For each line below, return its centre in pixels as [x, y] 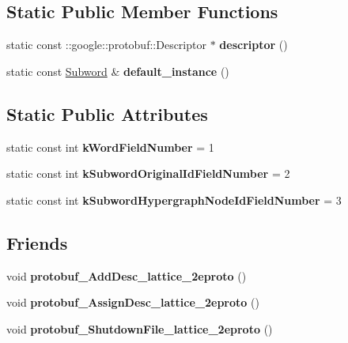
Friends [37, 242]
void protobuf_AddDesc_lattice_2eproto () [127, 275]
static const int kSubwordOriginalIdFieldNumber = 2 [148, 173]
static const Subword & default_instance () [118, 71]
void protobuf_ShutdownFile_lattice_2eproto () [140, 328]
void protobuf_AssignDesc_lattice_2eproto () [133, 302]
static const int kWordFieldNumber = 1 [110, 147]
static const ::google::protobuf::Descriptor [106, 45]
